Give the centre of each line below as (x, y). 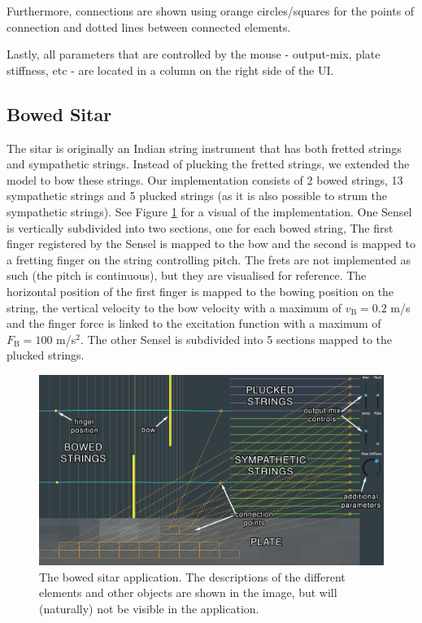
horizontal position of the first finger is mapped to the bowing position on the (200, 291)
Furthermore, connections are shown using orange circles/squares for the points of (211, 11)
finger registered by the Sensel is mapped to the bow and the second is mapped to (211, 244)
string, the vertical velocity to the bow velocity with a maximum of (174, 307)
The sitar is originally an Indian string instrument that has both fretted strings (204, 148)
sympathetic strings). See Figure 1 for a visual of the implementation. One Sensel (209, 211)
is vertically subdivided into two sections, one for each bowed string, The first (200, 227)
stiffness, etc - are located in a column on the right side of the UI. (170, 70)
